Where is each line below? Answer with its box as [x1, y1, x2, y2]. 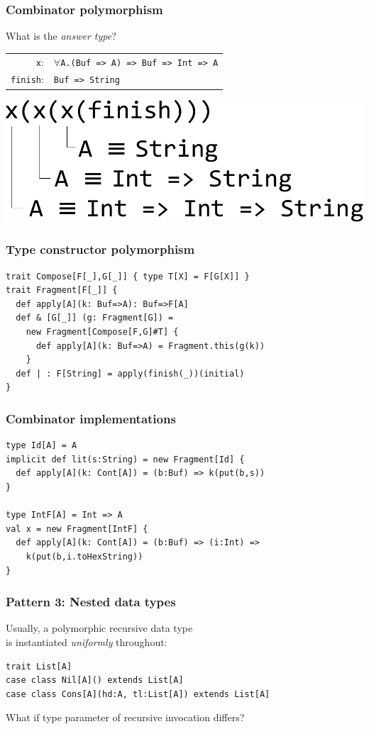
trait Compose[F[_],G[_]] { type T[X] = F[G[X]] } [6, 271, 250, 282]
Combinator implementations [6, 409, 176, 427]
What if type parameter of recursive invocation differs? [6, 710, 245, 725]
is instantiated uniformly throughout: [6, 635, 167, 650]
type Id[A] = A [6, 440, 77, 451]
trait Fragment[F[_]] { [6, 285, 118, 296]
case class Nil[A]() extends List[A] [6, 675, 184, 686]
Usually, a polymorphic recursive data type [6, 621, 193, 635]
